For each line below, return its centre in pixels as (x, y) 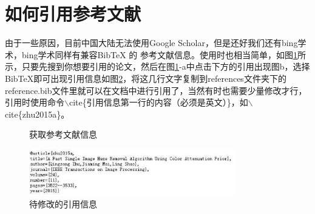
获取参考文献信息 (63, 134)
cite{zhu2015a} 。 (37, 114)
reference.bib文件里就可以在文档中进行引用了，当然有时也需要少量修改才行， (156, 90)
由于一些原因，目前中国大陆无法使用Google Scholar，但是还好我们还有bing (151, 43)
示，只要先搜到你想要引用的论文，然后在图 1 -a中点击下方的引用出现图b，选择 (157, 66)
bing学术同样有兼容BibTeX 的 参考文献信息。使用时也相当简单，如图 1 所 (164, 54)
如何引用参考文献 (73, 14)
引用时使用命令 (35, 102)
